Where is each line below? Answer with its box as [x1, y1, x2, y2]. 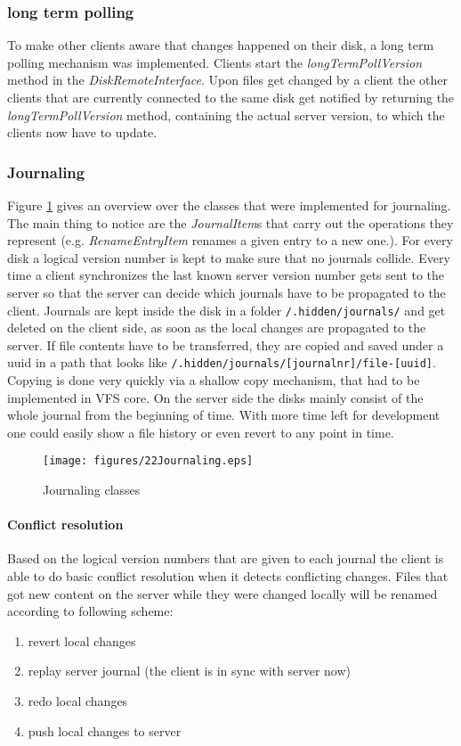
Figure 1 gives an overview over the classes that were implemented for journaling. [7, 196, 451, 214]
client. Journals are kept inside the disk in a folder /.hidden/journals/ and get [7, 300, 446, 319]
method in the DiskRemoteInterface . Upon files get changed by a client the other [7, 70, 448, 89]
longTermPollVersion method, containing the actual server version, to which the [7, 105, 445, 124]
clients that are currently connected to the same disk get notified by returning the [7, 88, 455, 106]
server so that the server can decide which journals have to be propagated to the [7, 283, 446, 301]
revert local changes [28, 631, 136, 650]
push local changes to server [28, 721, 182, 740]
